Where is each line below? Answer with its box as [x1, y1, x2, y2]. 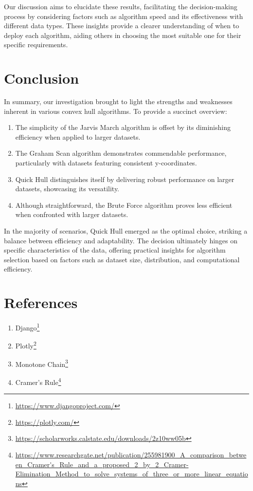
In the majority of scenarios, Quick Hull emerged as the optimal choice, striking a [4, 226, 248, 236]
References [4, 292, 78, 312]
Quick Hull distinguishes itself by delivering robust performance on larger [15, 174, 235, 184]
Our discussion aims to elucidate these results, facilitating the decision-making [4, 1, 237, 11]
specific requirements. [4, 39, 68, 50]
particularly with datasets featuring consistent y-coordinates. [15, 158, 197, 168]
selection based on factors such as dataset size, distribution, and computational [4, 254, 240, 264]
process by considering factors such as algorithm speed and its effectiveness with [4, 11, 243, 21]
